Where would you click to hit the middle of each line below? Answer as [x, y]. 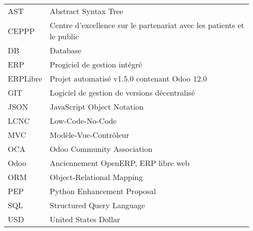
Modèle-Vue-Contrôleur [90, 135]
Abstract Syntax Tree [87, 11]
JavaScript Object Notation [97, 107]
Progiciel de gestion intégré [96, 65]
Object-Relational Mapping [96, 177]
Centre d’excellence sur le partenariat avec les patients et [147, 25]
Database [66, 50]
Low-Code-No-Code [83, 121]
